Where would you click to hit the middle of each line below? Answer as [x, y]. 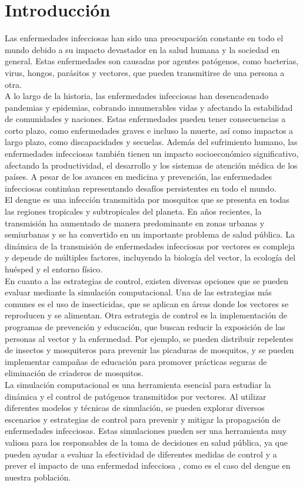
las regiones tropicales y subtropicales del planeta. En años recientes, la [133, 211]
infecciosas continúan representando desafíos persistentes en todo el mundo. [141, 188]
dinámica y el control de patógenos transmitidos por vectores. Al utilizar [136, 396]
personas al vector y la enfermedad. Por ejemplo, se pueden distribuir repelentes [149, 338]
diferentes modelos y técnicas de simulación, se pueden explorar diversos [135, 408]
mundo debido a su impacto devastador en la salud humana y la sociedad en [142, 49]
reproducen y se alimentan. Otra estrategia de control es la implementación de [146, 315]
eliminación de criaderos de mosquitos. [74, 373]
